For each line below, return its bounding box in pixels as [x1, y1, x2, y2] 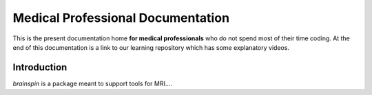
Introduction [12, 62, 68, 73]
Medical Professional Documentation [12, 10, 230, 25]
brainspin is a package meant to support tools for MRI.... [12, 79, 172, 87]
